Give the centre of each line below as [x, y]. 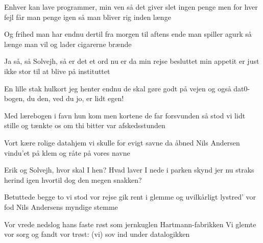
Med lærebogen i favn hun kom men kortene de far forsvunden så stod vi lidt [125, 115]
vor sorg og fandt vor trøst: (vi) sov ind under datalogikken [97, 234]
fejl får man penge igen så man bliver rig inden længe [88, 17]
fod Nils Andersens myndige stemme [61, 206]
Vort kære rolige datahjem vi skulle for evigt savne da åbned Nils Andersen [122, 142]
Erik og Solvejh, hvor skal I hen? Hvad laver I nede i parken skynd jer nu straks [129, 170]
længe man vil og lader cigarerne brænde [68, 44]
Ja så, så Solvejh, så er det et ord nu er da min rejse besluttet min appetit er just [132, 61]
